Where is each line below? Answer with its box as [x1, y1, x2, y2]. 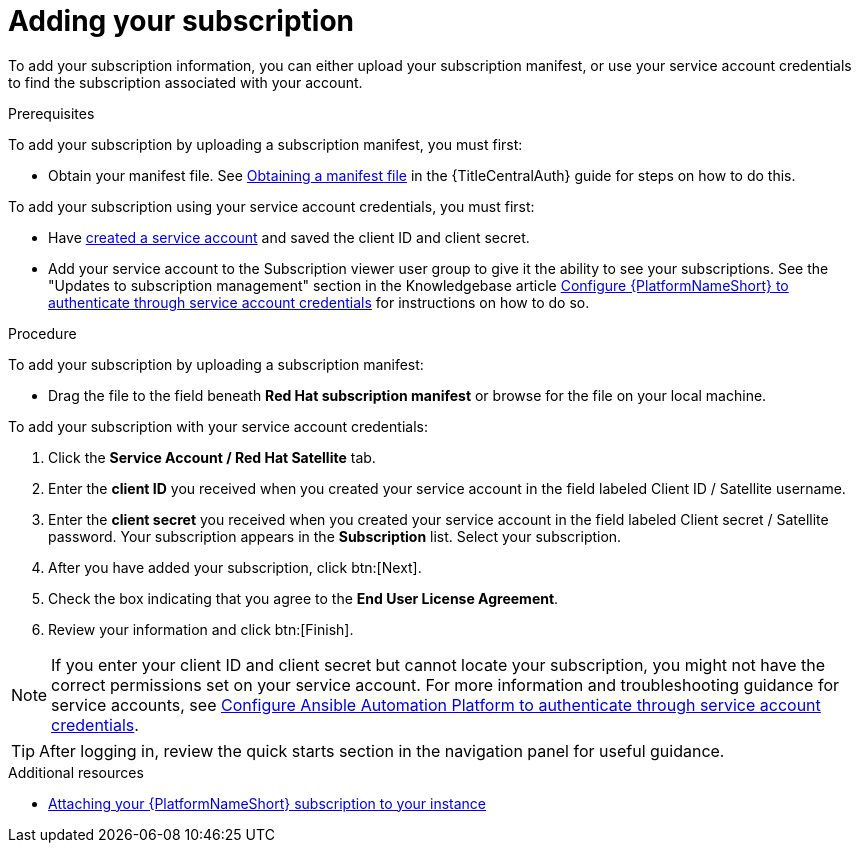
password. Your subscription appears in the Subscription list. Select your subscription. [48, 527, 622, 545]
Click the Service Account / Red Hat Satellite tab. [48, 448, 376, 466]
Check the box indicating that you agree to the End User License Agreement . [48, 589, 559, 607]
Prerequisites [8, 104, 95, 122]
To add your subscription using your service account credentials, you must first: [8, 197, 535, 215]
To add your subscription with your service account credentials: [8, 417, 428, 435]
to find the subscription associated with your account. [8, 73, 363, 91]
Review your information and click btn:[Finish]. [48, 620, 354, 638]
